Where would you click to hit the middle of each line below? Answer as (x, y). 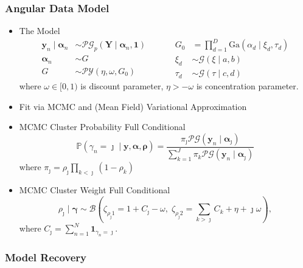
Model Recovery (46, 257)
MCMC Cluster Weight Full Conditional (95, 190)
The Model (40, 31)
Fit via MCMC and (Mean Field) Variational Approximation (133, 106)
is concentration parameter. (247, 86)
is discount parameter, (122, 86)
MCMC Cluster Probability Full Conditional (102, 127)
